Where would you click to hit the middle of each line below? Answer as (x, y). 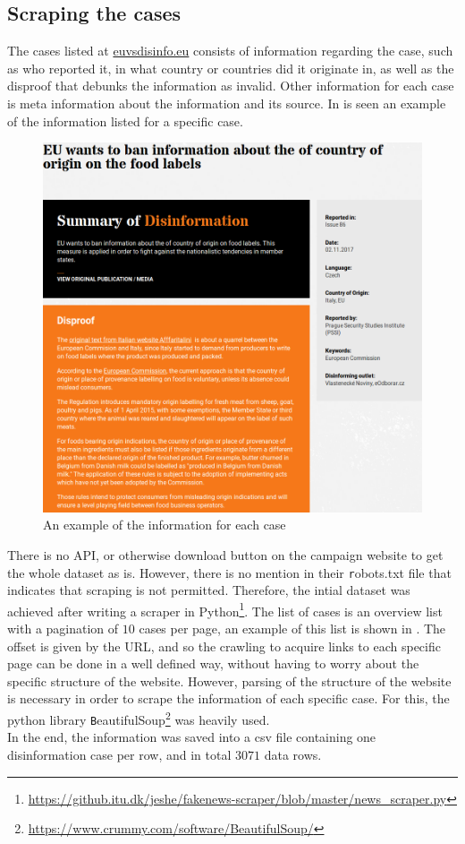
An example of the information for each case (165, 525)
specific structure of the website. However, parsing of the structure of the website (229, 680)
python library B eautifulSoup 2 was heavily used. (139, 718)
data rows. (293, 754)
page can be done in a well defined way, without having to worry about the (213, 663)
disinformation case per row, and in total (119, 754)
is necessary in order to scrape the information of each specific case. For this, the (228, 698)
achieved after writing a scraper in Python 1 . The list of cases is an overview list (225, 609)
